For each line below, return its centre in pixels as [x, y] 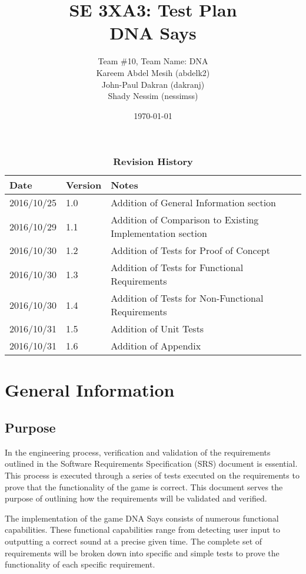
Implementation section [159, 233]
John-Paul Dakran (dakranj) [153, 84]
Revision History [153, 161]
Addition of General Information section [193, 203]
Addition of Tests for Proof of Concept [190, 250]
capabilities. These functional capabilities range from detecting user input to [142, 530]
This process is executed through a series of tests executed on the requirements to [152, 475]
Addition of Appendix [156, 346]
